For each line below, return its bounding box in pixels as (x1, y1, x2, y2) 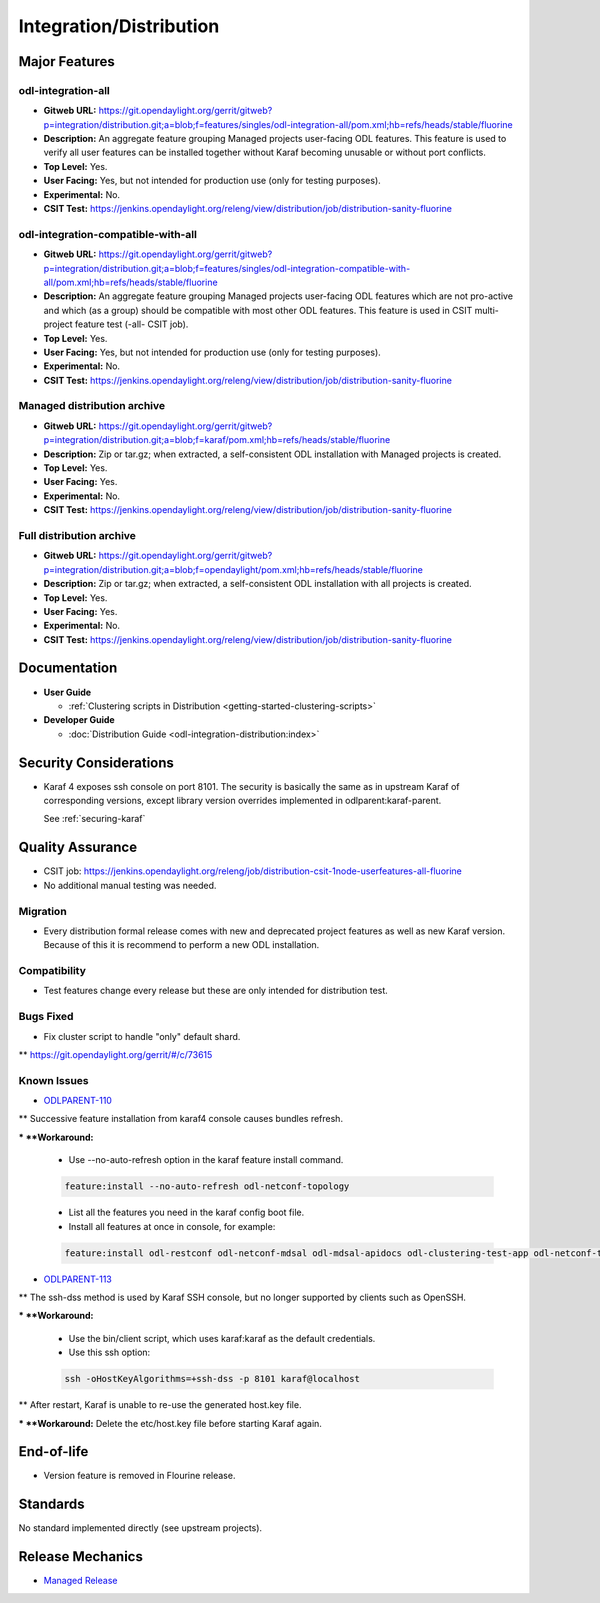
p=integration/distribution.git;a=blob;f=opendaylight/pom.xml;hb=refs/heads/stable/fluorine (43, 563, 424, 575)
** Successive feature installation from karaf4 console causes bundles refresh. (18, 1113, 344, 1125)
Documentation (18, 660, 118, 677)
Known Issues (18, 1073, 89, 1087)
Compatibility (18, 964, 87, 978)
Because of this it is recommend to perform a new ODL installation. (43, 939, 320, 951)
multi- (474, 304, 499, 316)
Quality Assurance (18, 839, 138, 856)
